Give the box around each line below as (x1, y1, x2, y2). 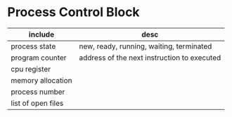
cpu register (11, 64, 51, 74)
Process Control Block (7, 4, 140, 20)
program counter (11, 53, 67, 62)
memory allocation (11, 75, 72, 85)
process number (11, 87, 65, 97)
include (28, 29, 55, 39)
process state (11, 41, 56, 51)
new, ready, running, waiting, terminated (79, 41, 212, 51)
